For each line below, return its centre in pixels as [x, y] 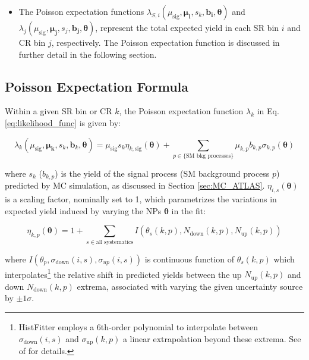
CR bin [32, 42]
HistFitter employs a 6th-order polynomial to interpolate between [138, 326]
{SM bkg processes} [209, 156]
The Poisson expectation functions [81, 11]
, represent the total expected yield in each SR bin [187, 27]
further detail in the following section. [88, 54]
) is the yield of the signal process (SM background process [162, 173]
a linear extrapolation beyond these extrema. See [212, 338]
